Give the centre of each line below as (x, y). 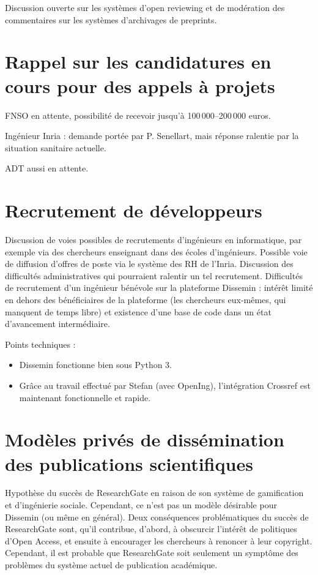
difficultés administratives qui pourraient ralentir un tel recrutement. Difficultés (154, 275)
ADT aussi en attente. (47, 168)
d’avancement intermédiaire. (57, 324)
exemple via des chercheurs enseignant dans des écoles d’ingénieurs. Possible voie (156, 251)
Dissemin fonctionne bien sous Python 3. (96, 365)
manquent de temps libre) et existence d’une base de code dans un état (138, 311)
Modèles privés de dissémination (145, 439)
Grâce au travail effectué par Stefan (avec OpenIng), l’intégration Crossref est (165, 385)
